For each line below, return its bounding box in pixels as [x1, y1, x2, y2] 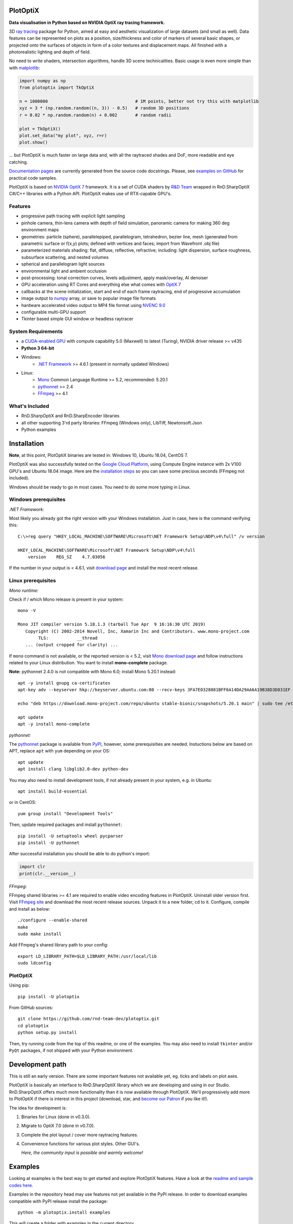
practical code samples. [9, 175, 58, 181]
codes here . [9, 1182, 34, 1188]
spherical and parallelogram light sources [21, 261, 105, 267]
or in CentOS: [9, 800, 37, 805]
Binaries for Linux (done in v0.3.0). [21, 1114, 91, 1120]
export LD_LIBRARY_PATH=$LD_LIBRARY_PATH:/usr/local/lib [18, 953, 157, 959]
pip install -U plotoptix [18, 994, 80, 999]
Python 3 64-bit [21, 345, 55, 351]
